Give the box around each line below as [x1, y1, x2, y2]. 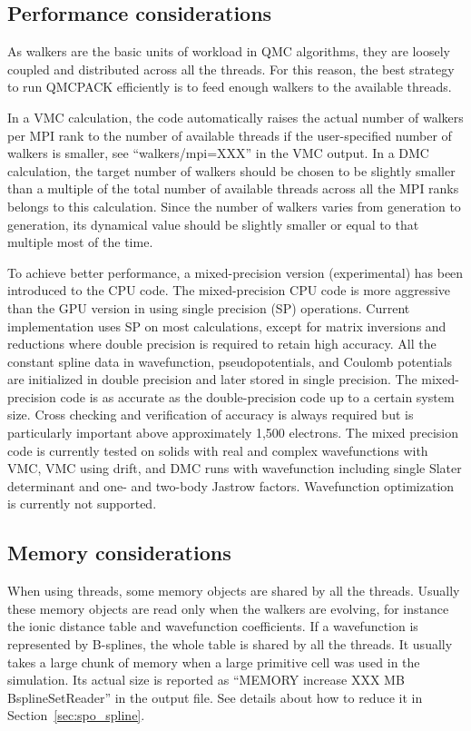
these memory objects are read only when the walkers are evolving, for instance [7, 598, 449, 617]
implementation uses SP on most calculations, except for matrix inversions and [7, 316, 446, 335]
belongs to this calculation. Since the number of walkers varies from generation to [7, 196, 461, 215]
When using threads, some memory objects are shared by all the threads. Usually [7, 581, 460, 600]
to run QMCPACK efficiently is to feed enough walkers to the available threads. [7, 77, 452, 96]
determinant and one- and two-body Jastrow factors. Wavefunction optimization [7, 476, 455, 495]
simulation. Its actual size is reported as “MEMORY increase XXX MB [7, 670, 405, 689]
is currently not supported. [7, 494, 157, 513]
